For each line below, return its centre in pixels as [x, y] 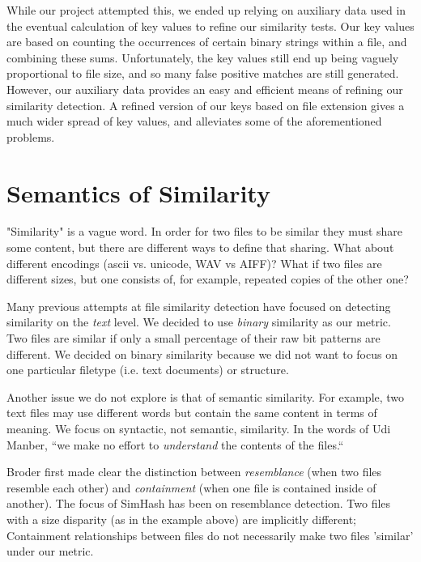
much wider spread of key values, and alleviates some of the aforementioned [194, 121]
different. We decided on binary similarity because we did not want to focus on [202, 353]
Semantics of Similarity [138, 192]
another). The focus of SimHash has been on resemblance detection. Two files [199, 503]
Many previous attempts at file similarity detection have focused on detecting [199, 306]
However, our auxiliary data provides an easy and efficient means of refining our [205, 89]
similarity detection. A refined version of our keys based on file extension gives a [206, 105]
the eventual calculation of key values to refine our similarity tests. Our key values [210, 26]
